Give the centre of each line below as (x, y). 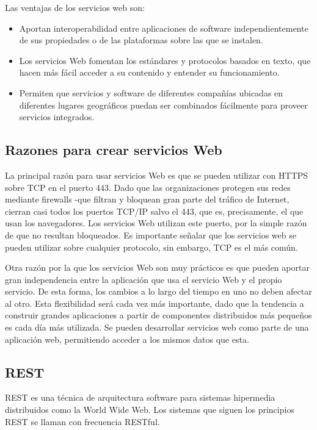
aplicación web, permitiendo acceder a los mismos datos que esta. (127, 339)
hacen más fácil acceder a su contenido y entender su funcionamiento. (149, 72)
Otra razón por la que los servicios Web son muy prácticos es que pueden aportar (157, 267)
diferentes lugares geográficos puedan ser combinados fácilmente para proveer (163, 105)
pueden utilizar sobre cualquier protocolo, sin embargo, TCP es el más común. (151, 247)
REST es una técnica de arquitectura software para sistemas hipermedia (140, 397)
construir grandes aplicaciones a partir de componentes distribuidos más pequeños (158, 315)
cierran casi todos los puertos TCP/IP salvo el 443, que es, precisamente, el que (154, 211)
